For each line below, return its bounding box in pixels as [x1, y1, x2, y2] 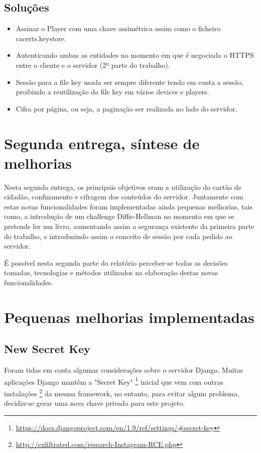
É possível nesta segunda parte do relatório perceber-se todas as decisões [4, 257, 228, 268]
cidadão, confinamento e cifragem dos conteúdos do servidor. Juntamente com [4, 191, 243, 202]
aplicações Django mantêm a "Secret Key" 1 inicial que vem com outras [4, 375, 223, 387]
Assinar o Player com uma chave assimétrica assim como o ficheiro [16, 23, 220, 34]
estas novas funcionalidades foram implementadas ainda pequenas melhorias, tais [4, 201, 252, 211]
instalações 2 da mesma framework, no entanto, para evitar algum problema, [4, 387, 239, 398]
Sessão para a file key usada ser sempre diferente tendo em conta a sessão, [16, 76, 244, 87]
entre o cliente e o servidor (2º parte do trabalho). [16, 59, 170, 70]
